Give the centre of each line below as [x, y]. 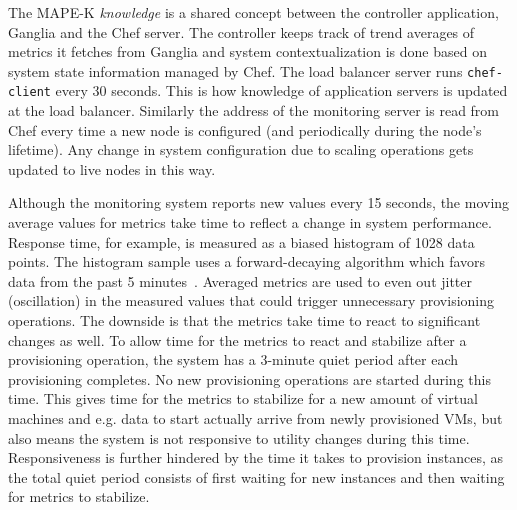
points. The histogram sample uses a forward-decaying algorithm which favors [247, 261]
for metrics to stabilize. [79, 496]
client [29, 92]
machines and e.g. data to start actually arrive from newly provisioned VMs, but [255, 418]
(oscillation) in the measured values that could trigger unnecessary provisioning [251, 300]
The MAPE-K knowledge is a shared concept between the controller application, [253, 12]
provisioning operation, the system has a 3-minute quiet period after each [233, 359]
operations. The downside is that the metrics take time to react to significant [244, 320]
